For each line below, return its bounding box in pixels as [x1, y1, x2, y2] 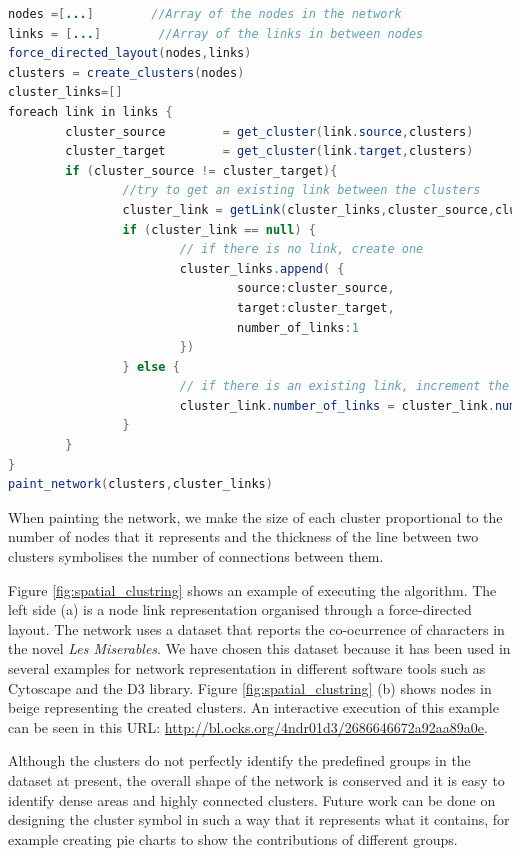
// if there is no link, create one [179, 242, 424, 257]
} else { [122, 359, 180, 374]
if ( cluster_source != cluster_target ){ [65, 163, 338, 178]
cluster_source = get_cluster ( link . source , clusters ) [65, 124, 474, 139]
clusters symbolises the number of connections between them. [8, 546, 384, 567]
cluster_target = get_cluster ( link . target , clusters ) [65, 144, 474, 159]
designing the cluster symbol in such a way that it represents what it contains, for [8, 809, 510, 830]
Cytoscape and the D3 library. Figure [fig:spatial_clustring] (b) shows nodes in [8, 677, 492, 698]
